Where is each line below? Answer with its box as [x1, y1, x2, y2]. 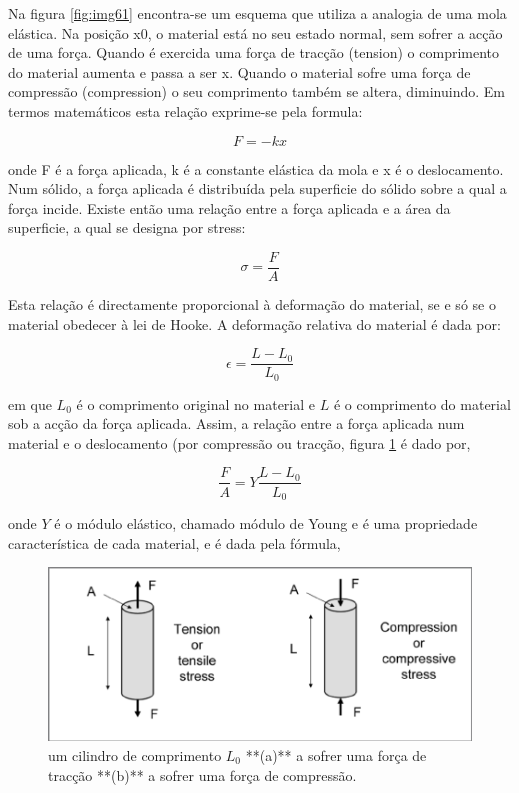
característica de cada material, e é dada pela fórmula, [8, 532, 341, 553]
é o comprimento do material [333, 393, 511, 414]
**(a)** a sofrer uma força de [245, 745, 427, 765]
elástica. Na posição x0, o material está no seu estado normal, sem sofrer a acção [8, 22, 503, 43]
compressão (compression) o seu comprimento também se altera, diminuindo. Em [8, 81, 505, 102]
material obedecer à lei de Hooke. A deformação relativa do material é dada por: [8, 313, 501, 334]
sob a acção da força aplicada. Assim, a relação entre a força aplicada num [8, 413, 465, 434]
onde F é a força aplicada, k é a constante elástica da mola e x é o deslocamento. [8, 158, 504, 179]
